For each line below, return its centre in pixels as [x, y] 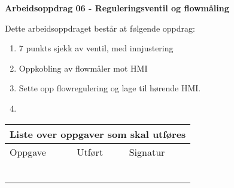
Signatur [147, 152]
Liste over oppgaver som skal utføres [98, 134]
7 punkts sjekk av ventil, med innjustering [96, 48]
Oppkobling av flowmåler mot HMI [83, 68]
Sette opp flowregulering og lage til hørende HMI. [110, 88]
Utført [90, 152]
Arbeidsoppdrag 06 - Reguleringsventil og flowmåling [117, 8]
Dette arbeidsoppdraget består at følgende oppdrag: [100, 28]
